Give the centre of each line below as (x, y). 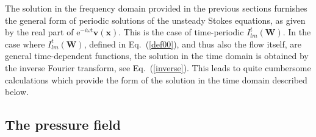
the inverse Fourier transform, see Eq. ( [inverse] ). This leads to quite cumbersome (158, 67)
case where (25, 44)
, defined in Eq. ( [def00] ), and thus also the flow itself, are (193, 44)
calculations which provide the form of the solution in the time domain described (156, 79)
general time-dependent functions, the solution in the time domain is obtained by (157, 56)
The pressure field (63, 125)
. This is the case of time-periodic (181, 32)
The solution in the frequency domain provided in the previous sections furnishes (156, 8)
